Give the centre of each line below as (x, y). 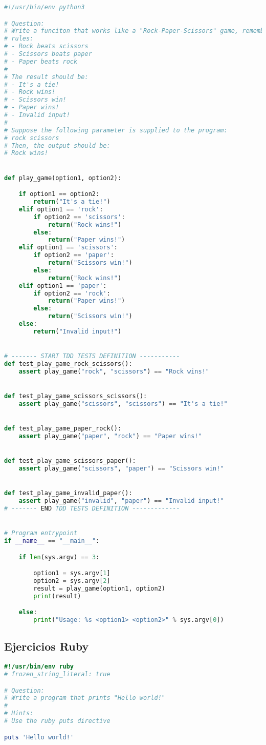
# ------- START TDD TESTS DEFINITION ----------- (92, 356)
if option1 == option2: (59, 194)
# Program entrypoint (41, 533)
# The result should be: (46, 77)
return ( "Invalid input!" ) (77, 331)
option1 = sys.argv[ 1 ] (72, 573)
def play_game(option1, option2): (63, 178)
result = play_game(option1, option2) (99, 588)
